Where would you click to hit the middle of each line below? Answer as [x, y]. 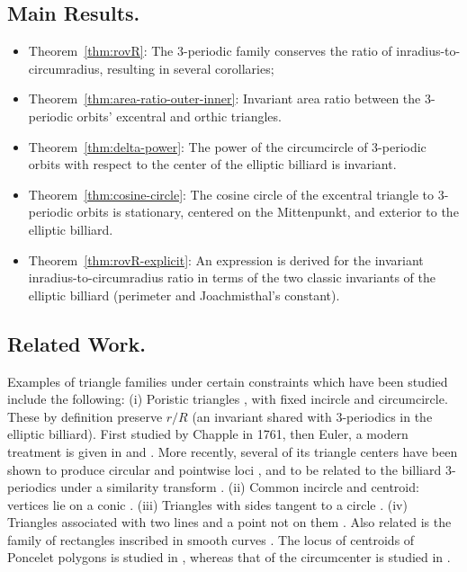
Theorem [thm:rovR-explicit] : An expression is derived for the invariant [226, 259]
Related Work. [76, 343]
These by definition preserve [85, 416]
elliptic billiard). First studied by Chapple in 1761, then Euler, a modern [208, 434]
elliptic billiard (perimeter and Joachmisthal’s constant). [184, 295]
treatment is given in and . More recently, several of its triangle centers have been [233, 451]
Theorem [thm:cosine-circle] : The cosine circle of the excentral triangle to [231, 194]
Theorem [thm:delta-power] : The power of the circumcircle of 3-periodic [227, 146]
